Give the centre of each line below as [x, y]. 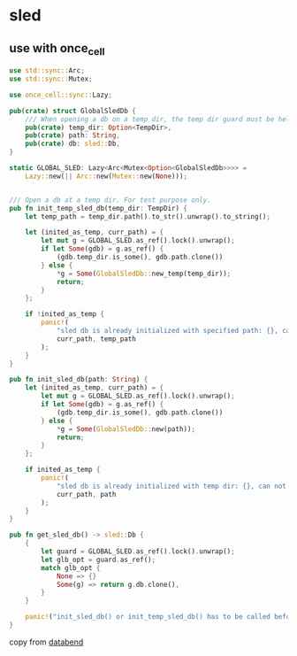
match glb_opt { [71, 567]
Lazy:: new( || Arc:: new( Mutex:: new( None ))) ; [107, 176]
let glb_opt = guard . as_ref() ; [99, 560]
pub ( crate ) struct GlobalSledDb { [73, 111]
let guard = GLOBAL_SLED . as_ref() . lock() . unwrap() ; [138, 552]
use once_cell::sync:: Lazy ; [61, 95]
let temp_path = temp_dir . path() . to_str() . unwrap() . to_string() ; [148, 216]
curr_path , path [86, 494]
